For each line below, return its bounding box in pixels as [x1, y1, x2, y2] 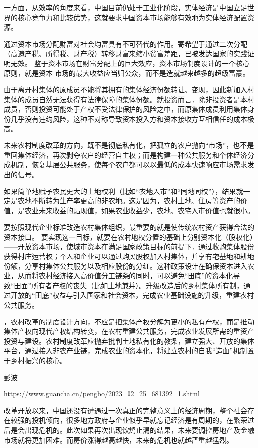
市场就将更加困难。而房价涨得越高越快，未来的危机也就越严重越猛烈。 [4, 434, 233, 445]
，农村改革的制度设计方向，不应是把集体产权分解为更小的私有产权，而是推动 [4, 316, 254, 326]
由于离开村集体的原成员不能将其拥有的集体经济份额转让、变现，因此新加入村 [4, 84, 254, 95]
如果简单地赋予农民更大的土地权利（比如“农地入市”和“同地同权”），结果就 [4, 186, 243, 196]
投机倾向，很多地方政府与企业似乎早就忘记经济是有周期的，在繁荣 [31, 415, 247, 425]
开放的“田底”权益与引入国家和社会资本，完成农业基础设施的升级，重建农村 [10, 290, 254, 300]
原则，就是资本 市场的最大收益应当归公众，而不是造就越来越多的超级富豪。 [4, 67, 250, 78]
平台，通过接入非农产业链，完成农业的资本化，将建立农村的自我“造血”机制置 [4, 345, 254, 356]
